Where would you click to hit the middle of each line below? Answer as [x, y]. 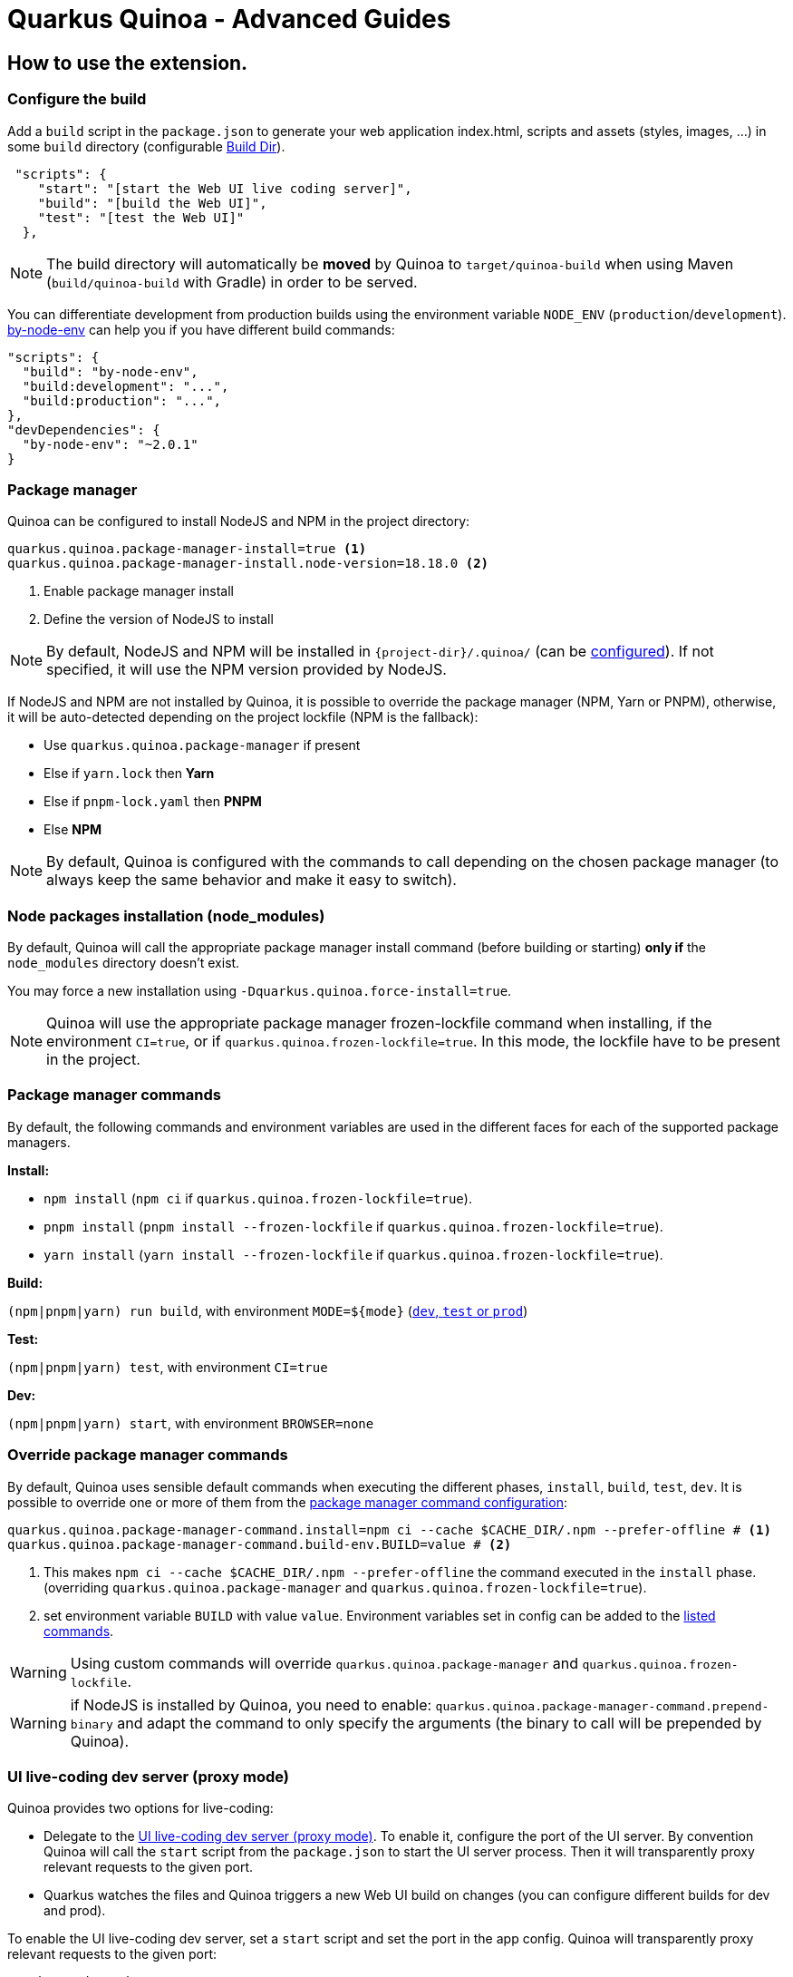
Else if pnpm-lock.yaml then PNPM [153, 802]
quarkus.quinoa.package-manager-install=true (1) [187, 549]
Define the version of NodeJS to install [159, 619]
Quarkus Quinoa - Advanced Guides [229, 19]
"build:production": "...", [122, 400]
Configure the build [77, 99]
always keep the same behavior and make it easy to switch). [251, 880]
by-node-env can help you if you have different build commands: [201, 329]
